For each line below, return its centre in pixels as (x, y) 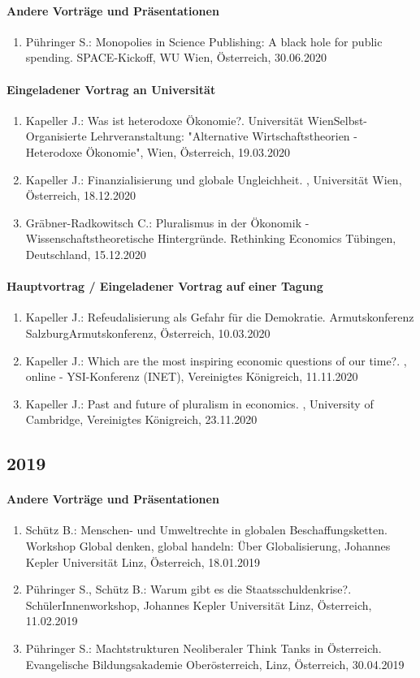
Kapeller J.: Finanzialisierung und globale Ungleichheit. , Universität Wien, (214, 179)
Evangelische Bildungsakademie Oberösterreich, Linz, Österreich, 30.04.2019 (215, 664)
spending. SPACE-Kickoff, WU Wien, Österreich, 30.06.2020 (176, 57)
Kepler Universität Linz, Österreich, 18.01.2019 (143, 561)
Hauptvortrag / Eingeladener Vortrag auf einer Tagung (165, 286)
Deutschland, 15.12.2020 (86, 254)
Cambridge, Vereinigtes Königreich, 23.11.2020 (141, 419)
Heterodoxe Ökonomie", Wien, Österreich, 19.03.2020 (158, 151)
